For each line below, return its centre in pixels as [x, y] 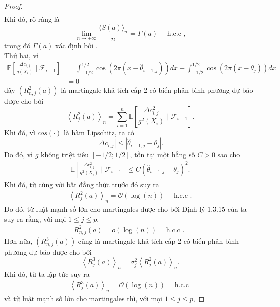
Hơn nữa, [18, 241]
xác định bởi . [76, 46]
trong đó [17, 46]
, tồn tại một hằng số [163, 155]
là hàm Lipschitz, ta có [99, 132]
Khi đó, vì [20, 132]
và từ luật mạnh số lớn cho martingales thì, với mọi [83, 299]
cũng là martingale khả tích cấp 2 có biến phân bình [159, 241]
